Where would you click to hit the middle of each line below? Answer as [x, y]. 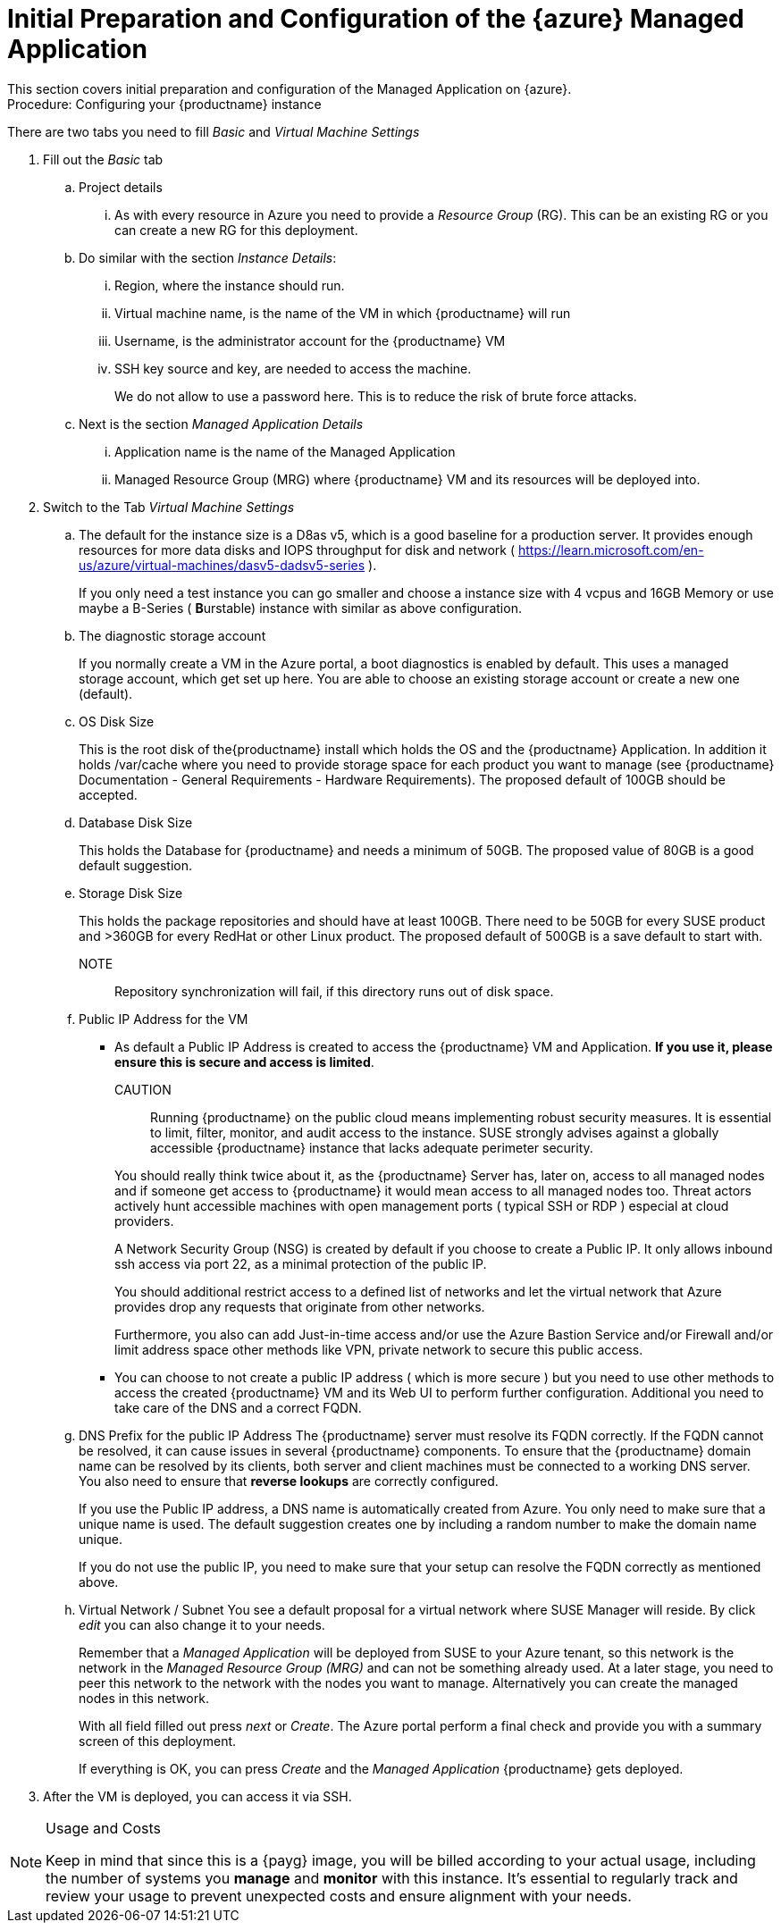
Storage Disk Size [131, 893]
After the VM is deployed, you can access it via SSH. [197, 1796]
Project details [121, 187]
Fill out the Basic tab [103, 159]
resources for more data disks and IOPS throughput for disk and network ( [297, 550]
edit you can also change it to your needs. [202, 1624]
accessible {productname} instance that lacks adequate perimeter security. [372, 1147]
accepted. [108, 794]
